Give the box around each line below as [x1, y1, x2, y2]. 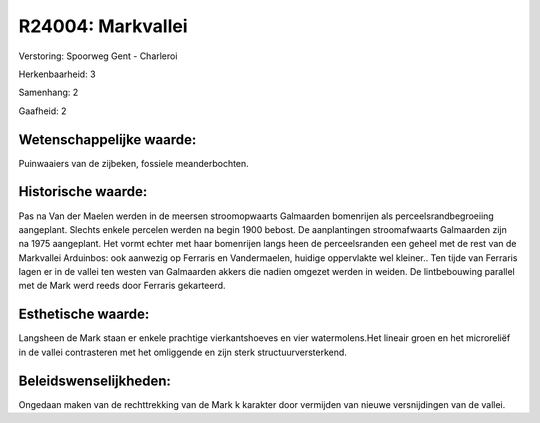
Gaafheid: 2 [18, 105, 67, 117]
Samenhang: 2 [18, 86, 79, 99]
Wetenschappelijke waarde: [18, 131, 197, 148]
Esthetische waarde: [18, 306, 150, 323]
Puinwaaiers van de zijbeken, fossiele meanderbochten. [18, 157, 249, 169]
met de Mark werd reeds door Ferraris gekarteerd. [18, 280, 226, 292]
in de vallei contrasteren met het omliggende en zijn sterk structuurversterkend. [18, 346, 347, 358]
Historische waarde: [18, 183, 148, 200]
